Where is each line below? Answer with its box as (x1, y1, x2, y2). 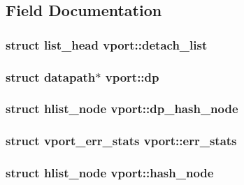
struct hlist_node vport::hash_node (6, 164, 214, 182)
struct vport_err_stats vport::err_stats (6, 132, 237, 149)
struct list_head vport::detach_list (6, 36, 208, 53)
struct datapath (6, 68, 96, 85)
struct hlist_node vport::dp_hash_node (6, 100, 238, 117)
